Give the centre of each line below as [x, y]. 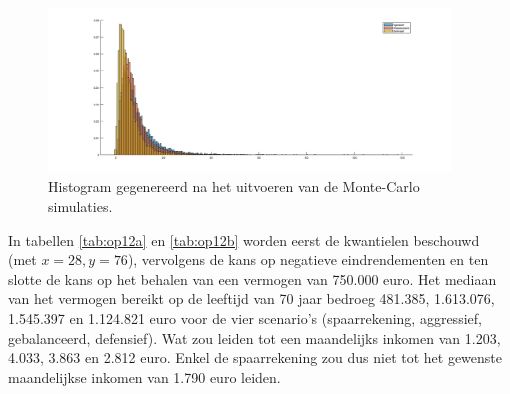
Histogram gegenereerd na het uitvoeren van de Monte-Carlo [234, 186]
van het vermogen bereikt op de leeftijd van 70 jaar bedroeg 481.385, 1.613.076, [251, 298]
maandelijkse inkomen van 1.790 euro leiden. [144, 376]
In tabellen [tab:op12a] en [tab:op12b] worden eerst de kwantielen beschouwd [244, 239]
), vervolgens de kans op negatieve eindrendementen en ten [308, 259]
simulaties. [80, 206]
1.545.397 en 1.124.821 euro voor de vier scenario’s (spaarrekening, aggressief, [245, 317]
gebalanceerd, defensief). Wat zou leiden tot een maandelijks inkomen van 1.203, [254, 337]
